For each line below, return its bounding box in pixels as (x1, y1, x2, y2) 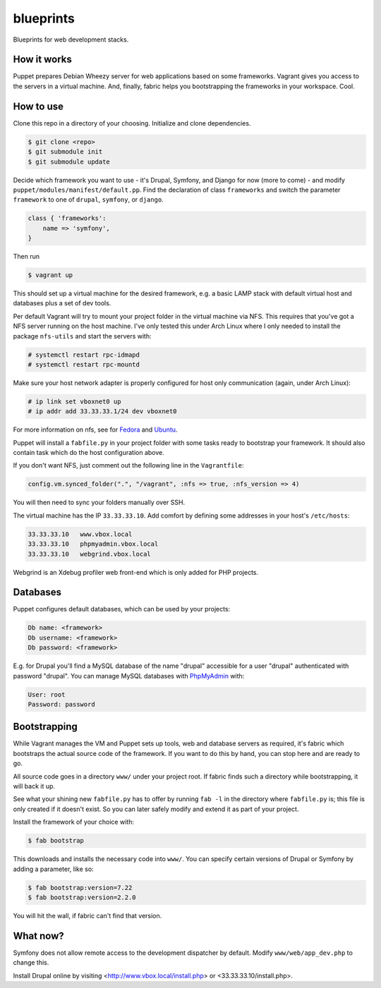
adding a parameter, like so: (13, 865, 95, 873)
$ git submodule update (28, 157, 111, 166)
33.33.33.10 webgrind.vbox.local (28, 550, 151, 558)
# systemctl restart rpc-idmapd (28, 350, 140, 359)
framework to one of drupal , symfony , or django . (13, 195, 164, 204)
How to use (13, 100, 64, 112)
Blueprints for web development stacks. (13, 35, 129, 44)
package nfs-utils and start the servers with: (13, 331, 152, 340)
